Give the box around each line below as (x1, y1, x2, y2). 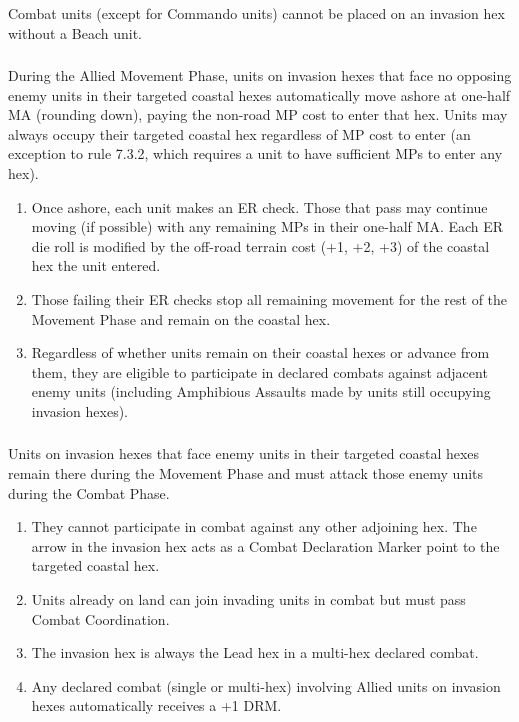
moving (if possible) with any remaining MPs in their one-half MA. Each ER (31, 216, 504, 237)
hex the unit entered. (31, 255, 161, 276)
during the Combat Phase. (8, 482, 170, 503)
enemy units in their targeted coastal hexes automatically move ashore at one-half (8, 84, 511, 105)
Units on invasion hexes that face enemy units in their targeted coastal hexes (8, 443, 480, 464)
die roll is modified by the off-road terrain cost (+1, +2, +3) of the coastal (31, 235, 490, 256)
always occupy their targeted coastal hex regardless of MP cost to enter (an (8, 123, 471, 144)
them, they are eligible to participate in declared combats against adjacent (31, 361, 488, 382)
